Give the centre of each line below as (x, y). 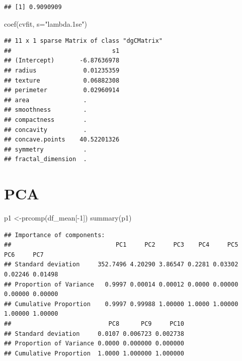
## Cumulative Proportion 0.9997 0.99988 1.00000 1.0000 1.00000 (121, 304)
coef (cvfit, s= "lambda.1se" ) (46, 23)
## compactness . (46, 120)
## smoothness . (46, 110)
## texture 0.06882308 (62, 80)
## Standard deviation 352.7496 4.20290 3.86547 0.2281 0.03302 (121, 265)
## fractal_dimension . (46, 159)
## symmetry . (46, 149)
